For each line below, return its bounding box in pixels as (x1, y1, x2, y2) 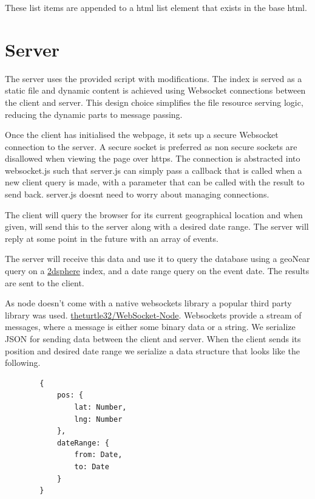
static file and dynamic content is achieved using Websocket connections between (5, 84, 306, 97)
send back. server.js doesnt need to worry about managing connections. (5, 188, 269, 201)
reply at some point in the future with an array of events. (5, 232, 218, 244)
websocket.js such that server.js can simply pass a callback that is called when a (5, 163, 302, 176)
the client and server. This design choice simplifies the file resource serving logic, (5, 95, 303, 108)
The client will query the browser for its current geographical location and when (5, 208, 303, 221)
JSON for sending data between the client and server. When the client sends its (5, 332, 301, 345)
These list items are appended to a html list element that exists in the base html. (5, 1, 307, 13)
